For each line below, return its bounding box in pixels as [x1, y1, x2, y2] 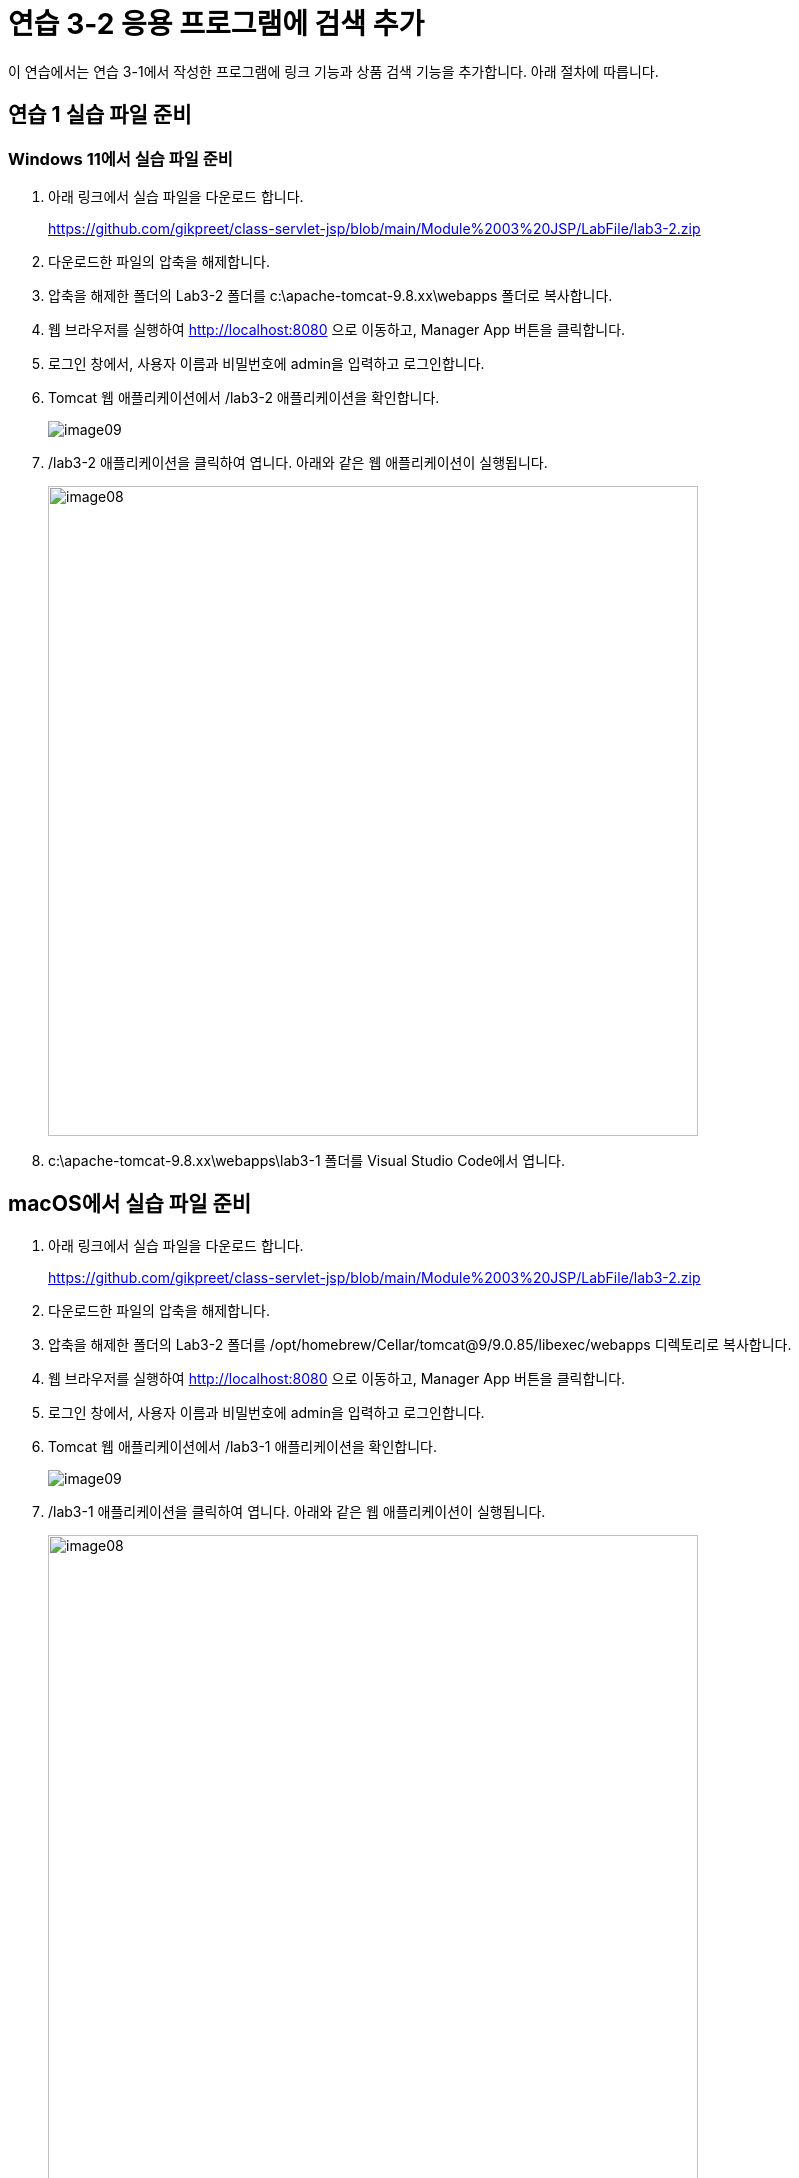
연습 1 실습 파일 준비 [8, 102, 192, 128]
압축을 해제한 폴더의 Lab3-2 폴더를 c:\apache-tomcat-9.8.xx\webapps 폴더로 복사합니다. [48, 286, 613, 304]
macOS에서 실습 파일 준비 [8, 1191, 252, 1217]
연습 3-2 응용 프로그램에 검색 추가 [8, 7, 425, 41]
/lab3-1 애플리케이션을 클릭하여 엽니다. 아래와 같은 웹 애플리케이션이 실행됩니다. [48, 1502, 546, 1520]
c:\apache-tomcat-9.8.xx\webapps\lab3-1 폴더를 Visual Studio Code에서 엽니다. [48, 1151, 565, 1169]
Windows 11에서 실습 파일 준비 [8, 148, 233, 169]
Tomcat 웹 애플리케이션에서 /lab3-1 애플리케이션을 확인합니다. [48, 1437, 438, 1455]
